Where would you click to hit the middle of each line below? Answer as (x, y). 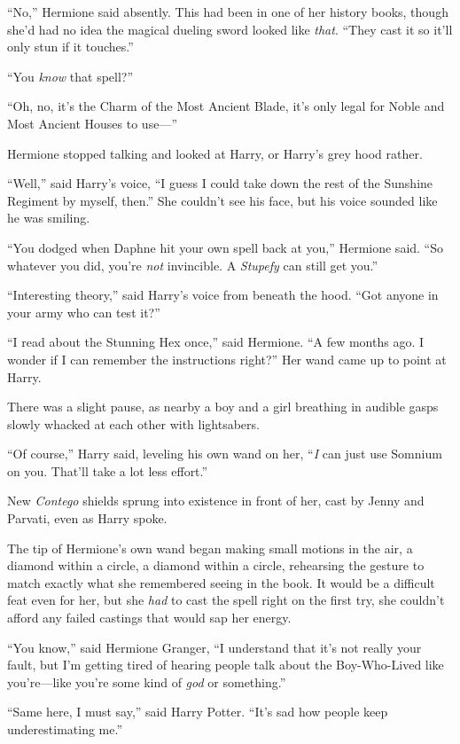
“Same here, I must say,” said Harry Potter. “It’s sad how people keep (198, 712)
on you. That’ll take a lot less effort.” (108, 470)
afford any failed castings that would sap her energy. (149, 618)
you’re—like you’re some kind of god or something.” (147, 681)
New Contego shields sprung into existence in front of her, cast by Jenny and (216, 501)
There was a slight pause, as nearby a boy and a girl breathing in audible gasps (223, 407)
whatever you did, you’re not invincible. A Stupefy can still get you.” (193, 265)
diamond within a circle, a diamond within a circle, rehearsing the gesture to (216, 565)
